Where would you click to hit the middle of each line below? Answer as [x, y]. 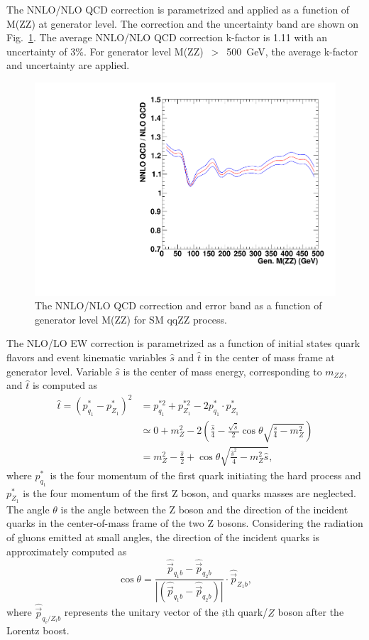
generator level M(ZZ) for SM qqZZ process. [131, 319]
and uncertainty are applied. [68, 65]
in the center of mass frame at [269, 357]
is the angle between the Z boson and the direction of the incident [204, 509]
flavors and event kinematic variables [87, 357]
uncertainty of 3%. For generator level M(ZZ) [105, 51]
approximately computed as [67, 551]
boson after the [311, 612]
